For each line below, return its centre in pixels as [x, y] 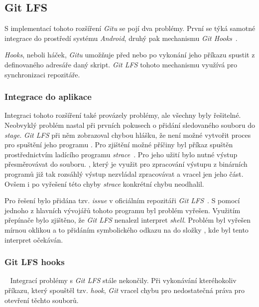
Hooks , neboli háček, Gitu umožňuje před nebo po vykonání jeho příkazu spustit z [130, 55]
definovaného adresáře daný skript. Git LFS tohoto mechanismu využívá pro [121, 64]
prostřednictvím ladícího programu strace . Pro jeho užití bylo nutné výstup [121, 154]
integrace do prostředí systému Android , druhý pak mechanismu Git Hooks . [121, 38]
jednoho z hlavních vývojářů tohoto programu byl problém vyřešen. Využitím [123, 210]
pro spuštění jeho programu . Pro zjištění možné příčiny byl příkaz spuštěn [119, 145]
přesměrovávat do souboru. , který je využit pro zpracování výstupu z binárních [126, 164]
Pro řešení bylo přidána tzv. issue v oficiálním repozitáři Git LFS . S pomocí [122, 200]
